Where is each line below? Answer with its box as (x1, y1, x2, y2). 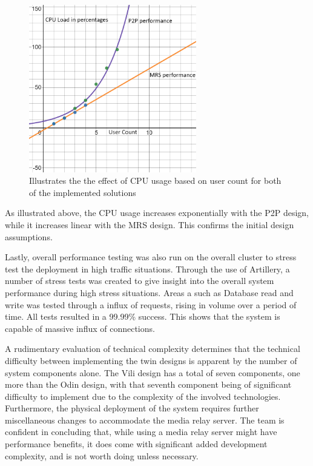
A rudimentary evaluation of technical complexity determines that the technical (5, 342, 300, 355)
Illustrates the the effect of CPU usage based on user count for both (29, 174, 282, 187)
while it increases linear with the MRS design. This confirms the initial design (5, 218, 294, 231)
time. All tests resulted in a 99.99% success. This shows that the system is (5, 310, 280, 323)
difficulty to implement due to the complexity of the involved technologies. (5, 390, 281, 402)
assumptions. (5, 230, 53, 243)
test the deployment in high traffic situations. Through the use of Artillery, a (5, 262, 290, 275)
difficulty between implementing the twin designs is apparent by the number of (5, 354, 297, 366)
